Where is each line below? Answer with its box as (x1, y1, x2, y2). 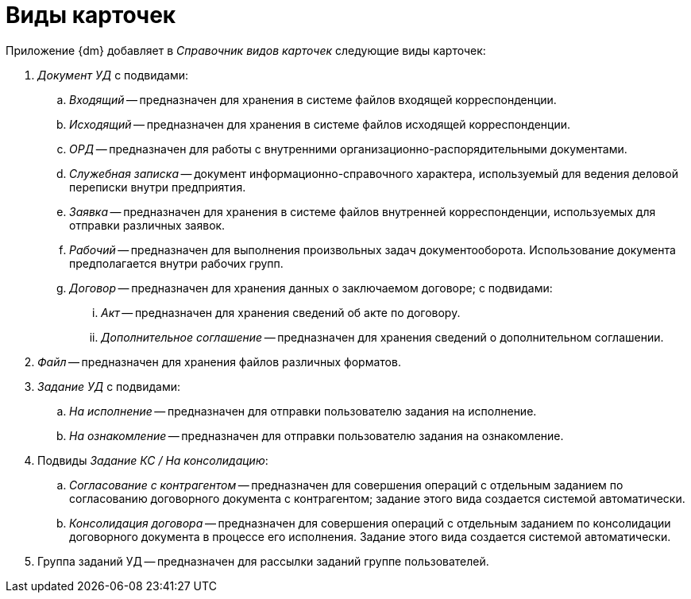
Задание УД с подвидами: (37, 379, 181, 393)
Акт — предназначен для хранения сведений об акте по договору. (101, 305, 461, 319)
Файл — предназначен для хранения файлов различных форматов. (37, 354, 401, 369)
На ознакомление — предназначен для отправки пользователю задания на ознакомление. (69, 428, 564, 442)
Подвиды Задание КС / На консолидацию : (37, 453, 268, 467)
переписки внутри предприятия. (69, 180, 246, 194)
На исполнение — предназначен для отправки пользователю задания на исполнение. (69, 404, 537, 418)
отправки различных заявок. (69, 218, 226, 232)
